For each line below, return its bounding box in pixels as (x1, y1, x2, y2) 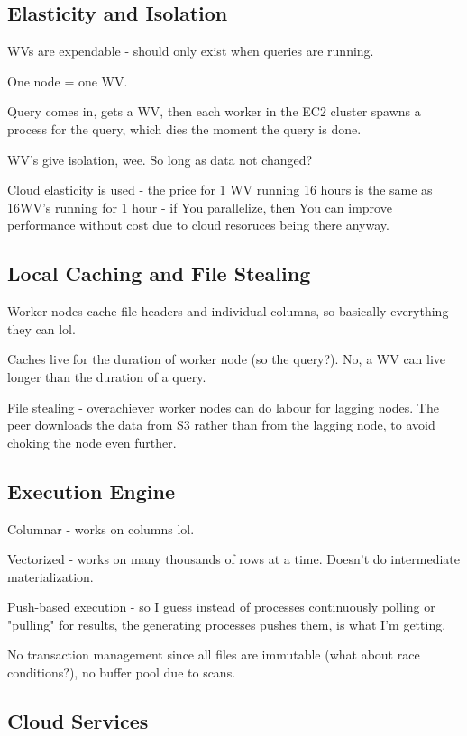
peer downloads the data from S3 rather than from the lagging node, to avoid (7, 415, 435, 434)
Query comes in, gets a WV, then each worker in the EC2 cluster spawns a (7, 102, 421, 121)
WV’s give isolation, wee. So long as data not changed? (7, 150, 313, 168)
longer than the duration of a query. (7, 367, 206, 386)
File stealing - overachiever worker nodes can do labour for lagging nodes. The (7, 397, 439, 416)
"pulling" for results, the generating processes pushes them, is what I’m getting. (7, 614, 446, 633)
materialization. (7, 567, 94, 586)
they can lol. (7, 319, 76, 338)
